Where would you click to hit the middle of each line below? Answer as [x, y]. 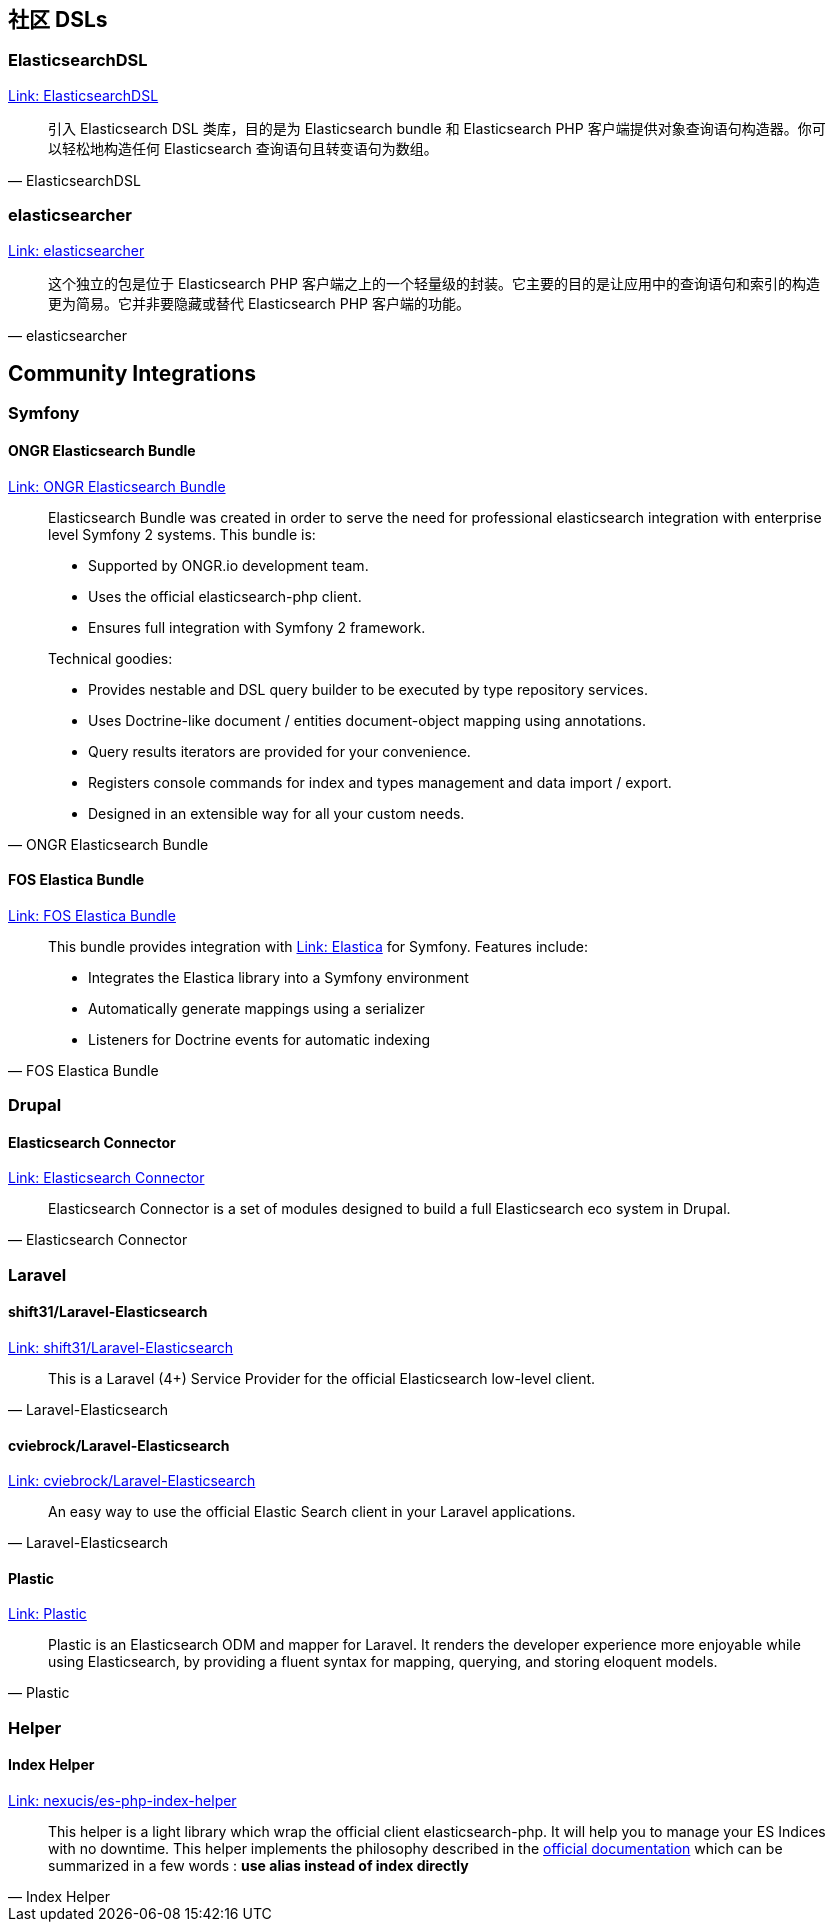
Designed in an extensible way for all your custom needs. [276, 813]
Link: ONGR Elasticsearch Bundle [117, 486]
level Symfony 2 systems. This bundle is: [182, 534]
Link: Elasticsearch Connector [106, 1178]
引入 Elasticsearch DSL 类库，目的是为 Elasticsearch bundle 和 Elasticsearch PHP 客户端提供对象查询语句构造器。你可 [437, 128]
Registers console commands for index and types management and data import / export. [380, 782]
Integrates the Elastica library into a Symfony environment [278, 977]
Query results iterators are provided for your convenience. [279, 751]
